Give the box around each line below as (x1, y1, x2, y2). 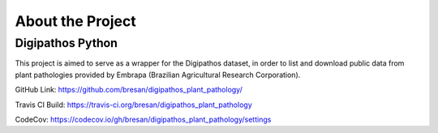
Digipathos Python (15, 36, 118, 50)
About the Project (15, 12, 137, 30)
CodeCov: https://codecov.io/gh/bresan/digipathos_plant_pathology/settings (15, 114, 272, 124)
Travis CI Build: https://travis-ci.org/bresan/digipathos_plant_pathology (15, 100, 252, 109)
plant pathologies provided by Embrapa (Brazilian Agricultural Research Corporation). (15, 70, 301, 79)
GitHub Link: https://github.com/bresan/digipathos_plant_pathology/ (15, 85, 243, 95)
